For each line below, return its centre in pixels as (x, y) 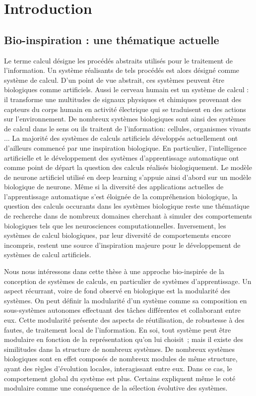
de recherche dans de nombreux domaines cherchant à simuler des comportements (128, 216)
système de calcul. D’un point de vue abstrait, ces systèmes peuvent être (114, 80)
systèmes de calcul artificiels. (48, 255)
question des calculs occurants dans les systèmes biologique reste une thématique (127, 206)
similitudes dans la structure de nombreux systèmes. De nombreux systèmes (120, 349)
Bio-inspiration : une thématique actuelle (112, 39)
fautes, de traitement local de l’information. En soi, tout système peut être (118, 329)
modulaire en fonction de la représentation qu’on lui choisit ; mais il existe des (124, 339)
